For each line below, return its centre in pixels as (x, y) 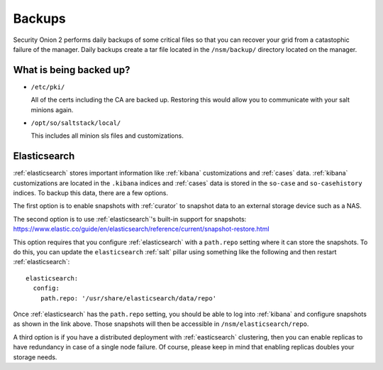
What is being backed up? (72, 70)
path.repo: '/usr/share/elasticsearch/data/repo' (128, 298)
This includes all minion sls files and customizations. (107, 136)
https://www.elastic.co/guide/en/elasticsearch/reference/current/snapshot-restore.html (141, 229)
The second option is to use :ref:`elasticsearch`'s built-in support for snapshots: (130, 219)
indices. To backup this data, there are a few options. (91, 193)
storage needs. (35, 357)
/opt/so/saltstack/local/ (76, 123)
